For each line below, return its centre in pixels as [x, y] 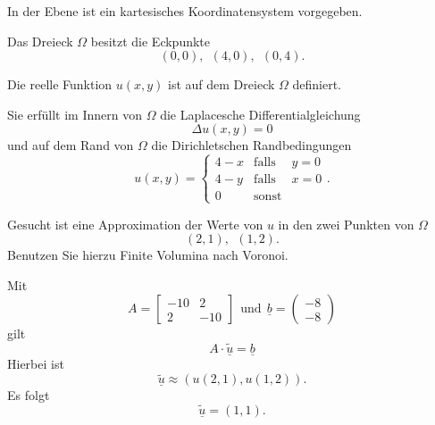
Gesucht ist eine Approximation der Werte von [135, 224]
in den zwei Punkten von [346, 224]
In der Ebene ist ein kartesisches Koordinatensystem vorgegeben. [185, 11]
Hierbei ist [36, 364]
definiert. [317, 84]
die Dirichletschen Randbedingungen [251, 145]
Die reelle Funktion [60, 84]
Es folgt [29, 395]
